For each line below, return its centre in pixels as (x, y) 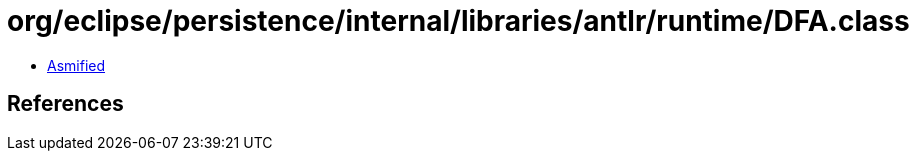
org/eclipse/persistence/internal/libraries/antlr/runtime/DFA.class (458, 21)
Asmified (76, 65)
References (65, 104)
